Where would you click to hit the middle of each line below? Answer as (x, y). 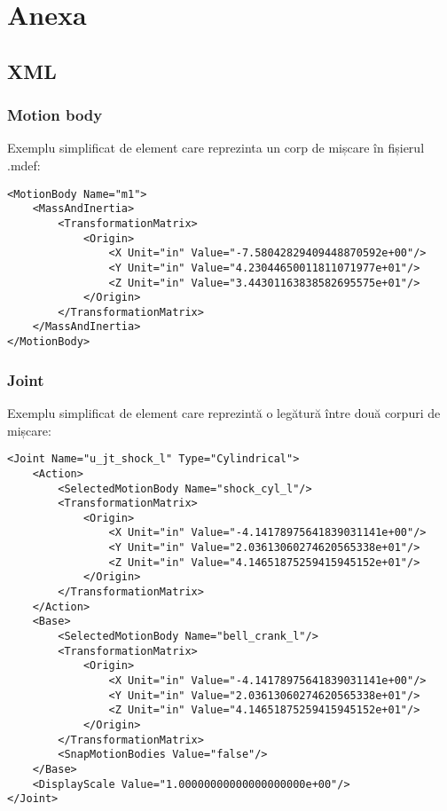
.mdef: (24, 165)
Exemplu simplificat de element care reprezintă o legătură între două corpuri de (224, 413)
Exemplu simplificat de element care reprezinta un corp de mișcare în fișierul (216, 148)
